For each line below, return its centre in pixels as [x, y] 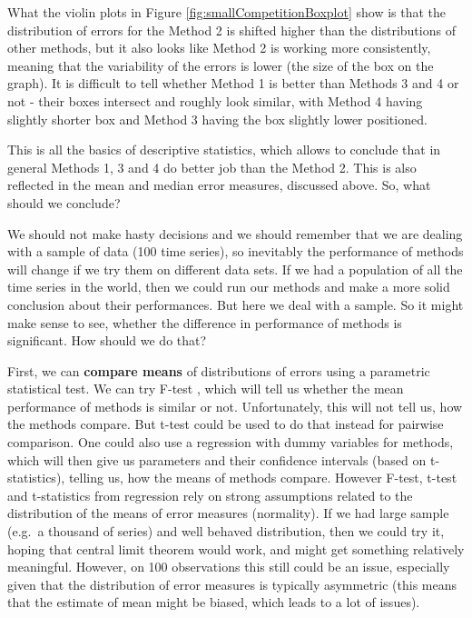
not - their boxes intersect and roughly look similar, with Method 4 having [215, 100]
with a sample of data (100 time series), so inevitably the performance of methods [236, 251]
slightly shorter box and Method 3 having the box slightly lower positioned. [217, 119]
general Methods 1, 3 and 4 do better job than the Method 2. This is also [212, 167]
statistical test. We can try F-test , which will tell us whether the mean [206, 389]
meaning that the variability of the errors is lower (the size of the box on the [221, 65]
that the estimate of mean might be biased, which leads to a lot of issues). [214, 602]
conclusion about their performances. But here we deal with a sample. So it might [236, 304]
